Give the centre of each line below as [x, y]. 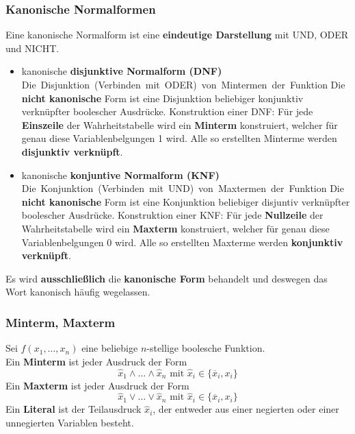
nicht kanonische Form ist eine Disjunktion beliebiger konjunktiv [162, 98]
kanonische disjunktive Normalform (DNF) [122, 71]
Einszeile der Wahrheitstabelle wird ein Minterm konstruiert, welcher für [180, 124]
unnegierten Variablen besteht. [70, 422]
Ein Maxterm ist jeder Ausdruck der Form [97, 385]
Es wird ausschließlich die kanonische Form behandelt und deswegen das [167, 278]
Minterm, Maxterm [61, 322]
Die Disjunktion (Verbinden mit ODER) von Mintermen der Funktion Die [183, 84]
